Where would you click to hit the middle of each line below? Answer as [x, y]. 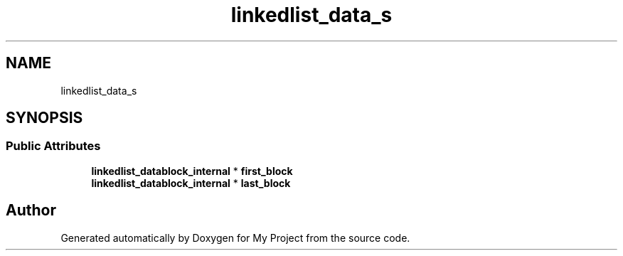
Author [31, 210]
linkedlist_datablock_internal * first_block [192, 171]
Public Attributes [53, 146]
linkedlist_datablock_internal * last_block [191, 183]
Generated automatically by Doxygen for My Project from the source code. [235, 238]
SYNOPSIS [44, 118]
